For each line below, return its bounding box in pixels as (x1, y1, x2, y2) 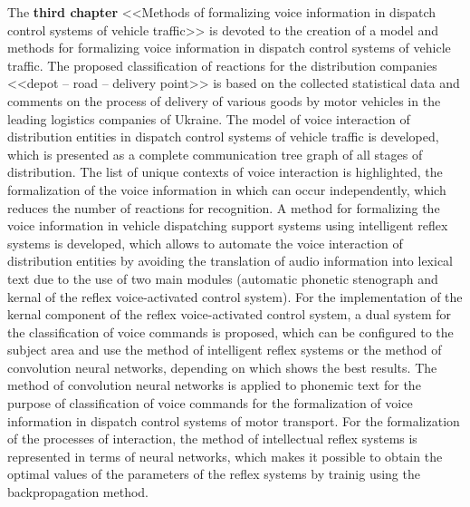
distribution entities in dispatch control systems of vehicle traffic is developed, (7, 127, 439, 146)
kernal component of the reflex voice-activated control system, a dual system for (7, 305, 452, 324)
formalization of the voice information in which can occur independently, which (7, 180, 446, 199)
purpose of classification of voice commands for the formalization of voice (7, 394, 413, 413)
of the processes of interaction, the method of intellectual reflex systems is (7, 429, 417, 448)
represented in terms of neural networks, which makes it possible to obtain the (7, 446, 443, 465)
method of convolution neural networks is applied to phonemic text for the (7, 375, 421, 395)
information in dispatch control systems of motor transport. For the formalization (7, 411, 460, 430)
